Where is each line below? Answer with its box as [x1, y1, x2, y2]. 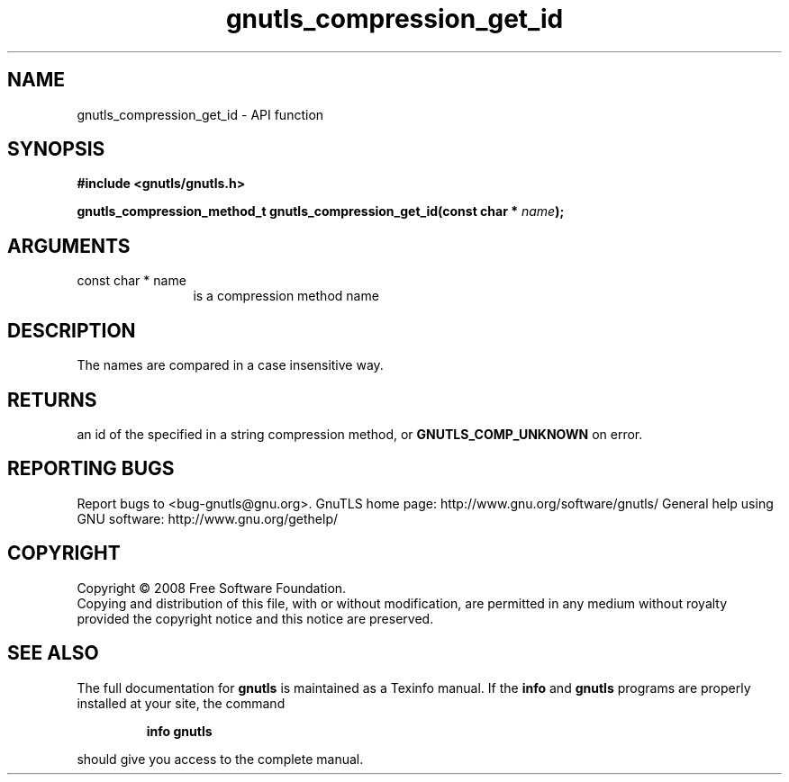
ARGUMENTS [7, 234, 131, 257]
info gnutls [146, 723, 213, 739]
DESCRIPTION [7, 319, 136, 342]
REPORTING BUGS [7, 457, 175, 481]
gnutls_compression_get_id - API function [77, 106, 324, 122]
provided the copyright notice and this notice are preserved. [77, 610, 434, 626]
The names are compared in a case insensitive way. [77, 357, 384, 373]
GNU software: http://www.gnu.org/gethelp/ [77, 510, 339, 526]
